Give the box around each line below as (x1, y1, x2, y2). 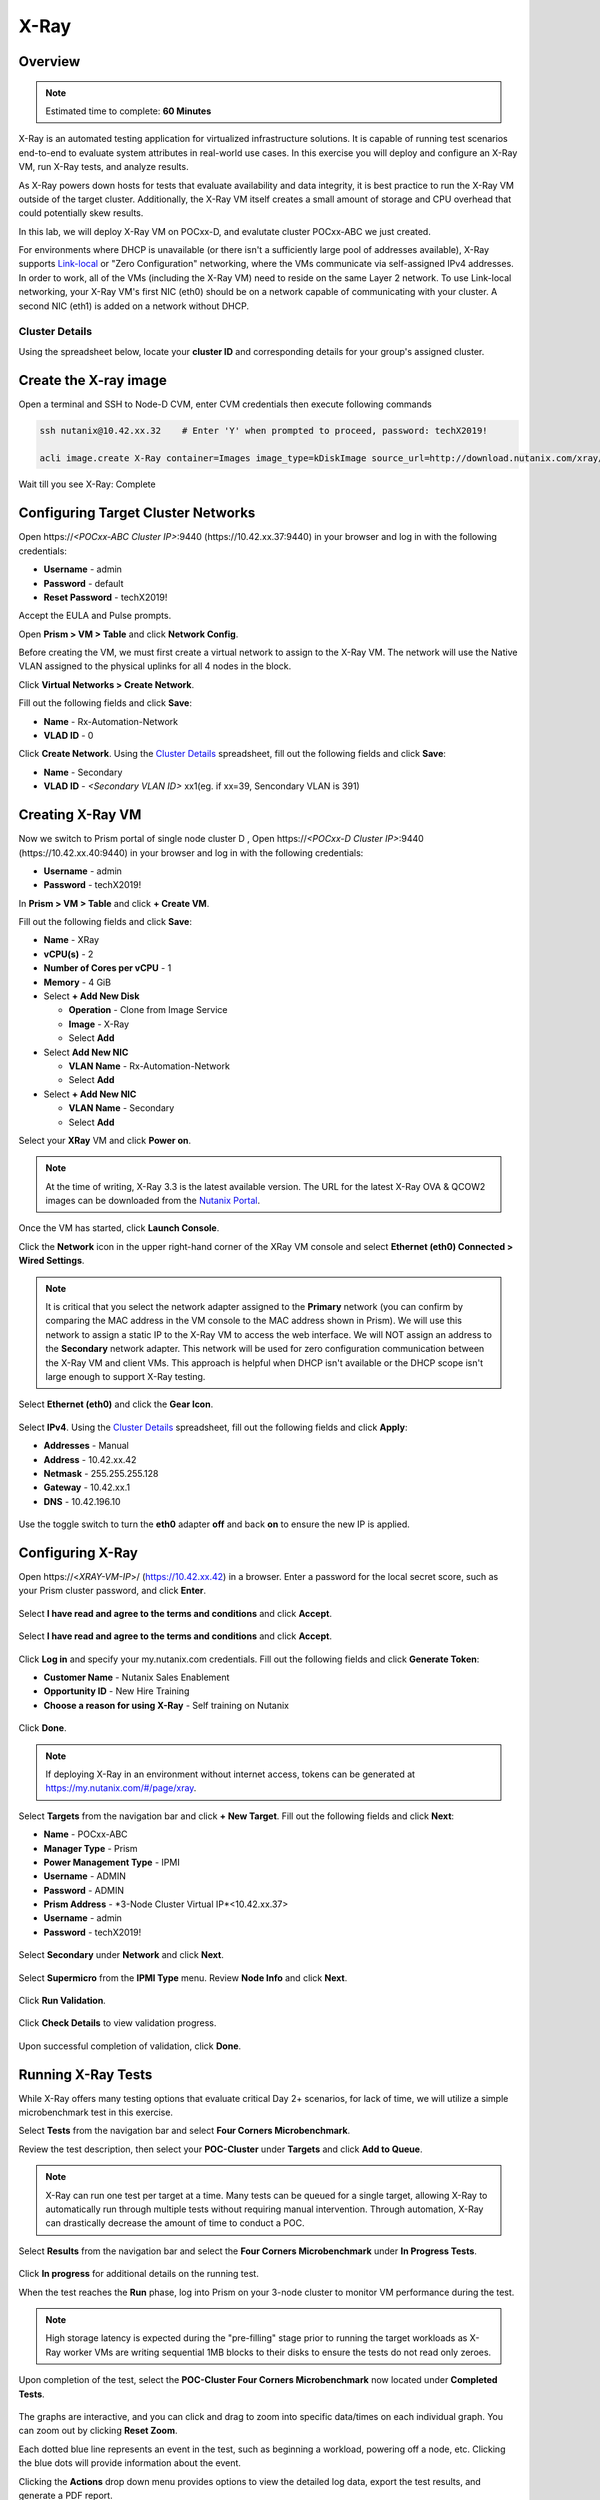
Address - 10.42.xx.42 (43, 1453, 137, 1465)
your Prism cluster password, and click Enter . (18, 1585, 207, 1597)
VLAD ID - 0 (43, 730, 94, 742)
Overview (18, 53, 81, 70)
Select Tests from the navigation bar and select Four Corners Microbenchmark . (18, 2125, 351, 2137)
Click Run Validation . (18, 1995, 107, 2007)
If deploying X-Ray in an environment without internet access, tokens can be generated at (45, 1768, 415, 1780)
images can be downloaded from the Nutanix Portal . (45, 1195, 260, 1207)
